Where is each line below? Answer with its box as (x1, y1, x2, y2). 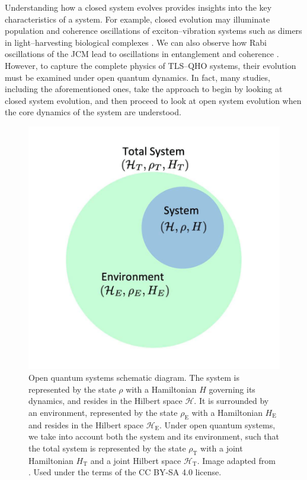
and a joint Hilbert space (90, 454, 181, 466)
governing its (209, 383, 255, 395)
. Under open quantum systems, (159, 418, 276, 431)
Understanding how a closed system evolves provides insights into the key (5, 1, 272, 13)
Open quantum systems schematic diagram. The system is (28, 371, 239, 383)
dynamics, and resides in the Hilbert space (28, 394, 183, 407)
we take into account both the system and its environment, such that (28, 430, 280, 443)
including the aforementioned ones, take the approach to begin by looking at (5, 83, 283, 95)
